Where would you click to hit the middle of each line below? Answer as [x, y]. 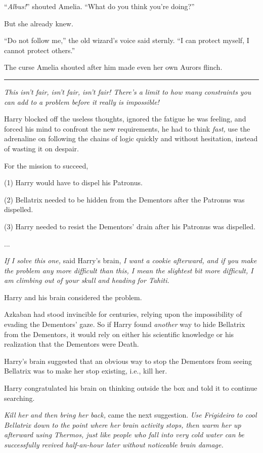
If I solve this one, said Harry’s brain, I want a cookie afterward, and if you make [130, 260]
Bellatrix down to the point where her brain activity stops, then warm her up [123, 424]
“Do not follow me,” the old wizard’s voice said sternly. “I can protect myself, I [127, 40]
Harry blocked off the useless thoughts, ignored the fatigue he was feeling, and [125, 119]
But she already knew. [39, 23]
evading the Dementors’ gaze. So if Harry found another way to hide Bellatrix [125, 324]
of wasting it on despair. [41, 148]
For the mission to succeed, [46, 165]
